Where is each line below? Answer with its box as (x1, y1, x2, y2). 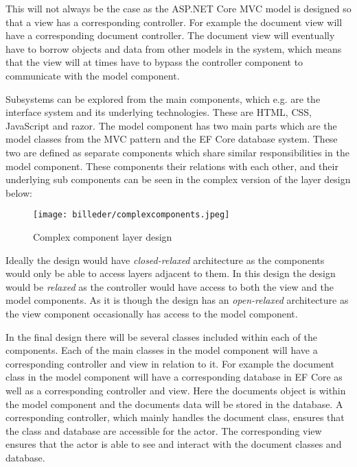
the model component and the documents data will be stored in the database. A (5, 396, 343, 411)
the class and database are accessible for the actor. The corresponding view (5, 423, 322, 438)
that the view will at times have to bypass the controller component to (5, 55, 303, 69)
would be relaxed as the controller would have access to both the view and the (5, 279, 334, 294)
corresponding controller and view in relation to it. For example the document (5, 356, 334, 370)
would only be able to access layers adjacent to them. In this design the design (5, 266, 336, 280)
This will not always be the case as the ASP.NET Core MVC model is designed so (5, 1, 352, 15)
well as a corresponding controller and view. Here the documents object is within (5, 383, 346, 397)
